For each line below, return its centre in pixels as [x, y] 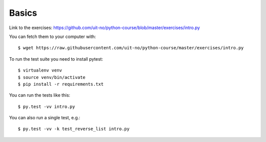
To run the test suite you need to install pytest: [56, 59]
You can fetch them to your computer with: [52, 36]
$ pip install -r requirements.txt [61, 84]
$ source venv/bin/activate [52, 77]
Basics [23, 13]
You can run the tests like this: [40, 95]
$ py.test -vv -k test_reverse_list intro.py [74, 129]
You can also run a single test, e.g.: [45, 118]
